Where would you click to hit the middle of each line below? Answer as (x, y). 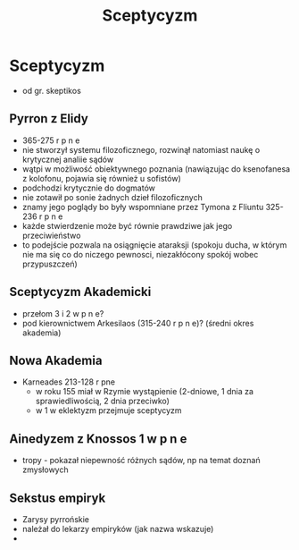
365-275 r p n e (51, 140)
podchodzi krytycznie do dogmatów (89, 188)
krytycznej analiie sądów (68, 159)
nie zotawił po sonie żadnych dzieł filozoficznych (112, 197)
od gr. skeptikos (52, 90)
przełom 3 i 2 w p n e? (63, 313)
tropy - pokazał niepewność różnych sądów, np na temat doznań (141, 461)
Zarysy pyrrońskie (56, 519)
